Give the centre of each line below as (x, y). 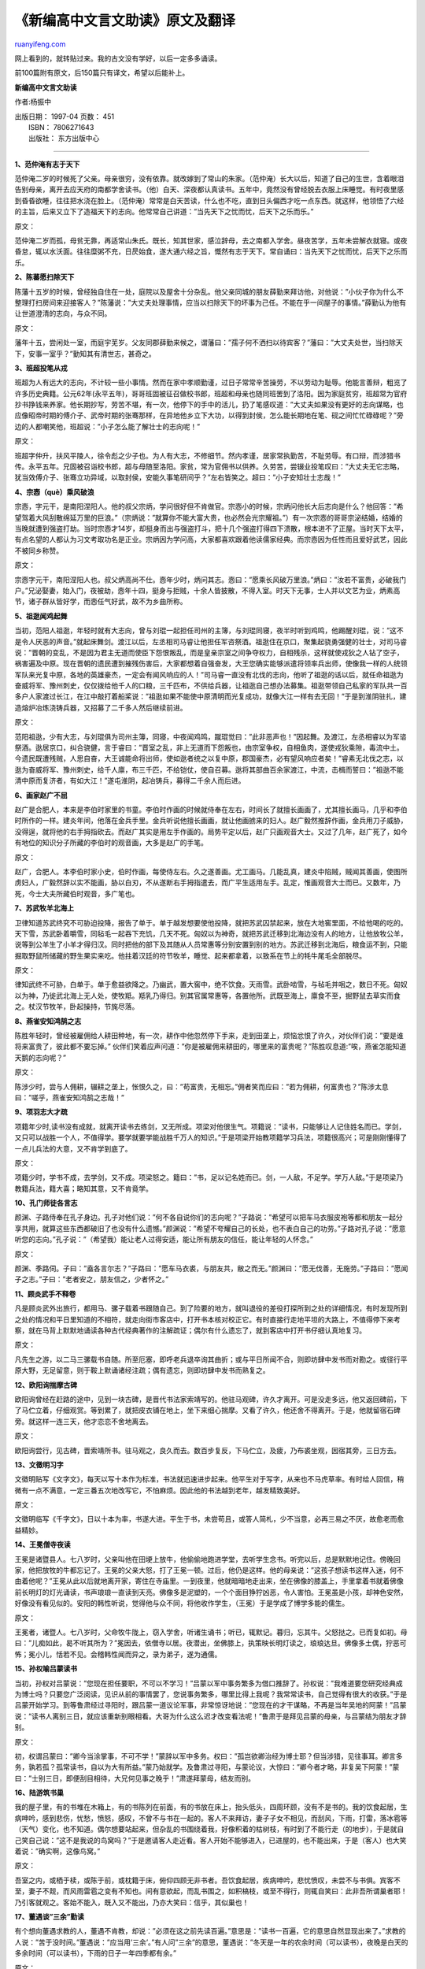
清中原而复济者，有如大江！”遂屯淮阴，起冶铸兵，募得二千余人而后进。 (130, 781)
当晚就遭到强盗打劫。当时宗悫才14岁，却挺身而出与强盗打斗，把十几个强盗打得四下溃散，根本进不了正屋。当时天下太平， (211, 528)
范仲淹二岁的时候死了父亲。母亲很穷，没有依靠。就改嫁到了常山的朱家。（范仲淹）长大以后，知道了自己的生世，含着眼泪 (209, 179)
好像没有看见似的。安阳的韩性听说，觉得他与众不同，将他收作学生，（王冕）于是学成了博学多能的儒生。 (182, 1604)
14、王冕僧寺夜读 (42, 1544)
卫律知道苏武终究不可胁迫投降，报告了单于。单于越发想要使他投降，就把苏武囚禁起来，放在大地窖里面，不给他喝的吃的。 (211, 922)
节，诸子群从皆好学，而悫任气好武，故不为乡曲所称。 (101, 602)
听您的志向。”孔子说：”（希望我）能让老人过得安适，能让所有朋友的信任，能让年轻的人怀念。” (164, 1240)
